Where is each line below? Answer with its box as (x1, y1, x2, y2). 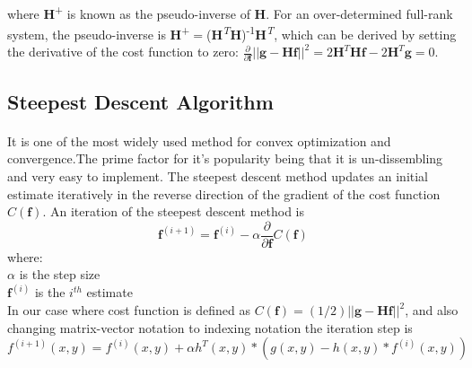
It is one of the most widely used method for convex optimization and (7, 131, 391, 150)
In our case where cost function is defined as (7, 301, 251, 320)
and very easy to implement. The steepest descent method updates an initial (7, 166, 428, 185)
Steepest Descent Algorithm (7, 87, 274, 115)
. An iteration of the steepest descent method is (42, 202, 304, 221)
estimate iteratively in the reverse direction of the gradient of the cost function (7, 184, 441, 203)
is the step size (19, 265, 101, 284)
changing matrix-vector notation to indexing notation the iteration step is (7, 318, 413, 337)
